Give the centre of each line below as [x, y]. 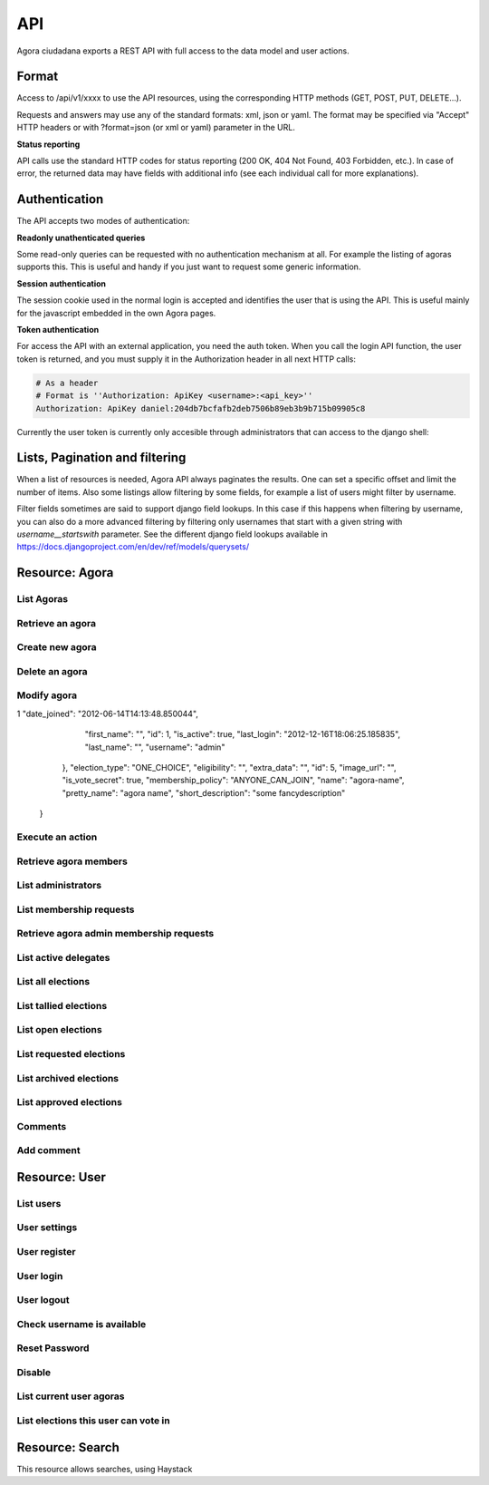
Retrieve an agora [57, 623]
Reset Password [53, 1348]
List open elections [60, 1030]
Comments [42, 1126]
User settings [47, 1228]
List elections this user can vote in [94, 1421]
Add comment [48, 1150]
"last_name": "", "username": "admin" [155, 747]
